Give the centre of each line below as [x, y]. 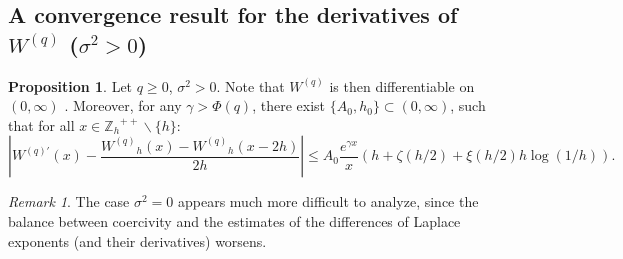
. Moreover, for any [123, 105]
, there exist [289, 105]
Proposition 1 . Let [70, 85]
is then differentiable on [402, 85]
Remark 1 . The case [69, 201]
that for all [41, 124]
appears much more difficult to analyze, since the [328, 201]
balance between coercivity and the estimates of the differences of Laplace [234, 220]
